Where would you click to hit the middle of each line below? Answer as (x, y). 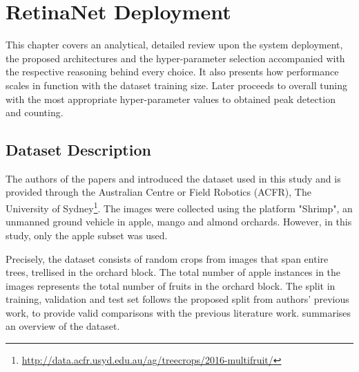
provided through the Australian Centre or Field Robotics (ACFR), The (158, 192)
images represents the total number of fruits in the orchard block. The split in (171, 285)
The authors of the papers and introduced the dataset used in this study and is (173, 178)
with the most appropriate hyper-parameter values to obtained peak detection (171, 99)
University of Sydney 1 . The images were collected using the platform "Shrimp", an (179, 207)
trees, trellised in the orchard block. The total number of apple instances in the (173, 272)
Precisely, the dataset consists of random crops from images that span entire (167, 258)
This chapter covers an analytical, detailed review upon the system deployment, (174, 45)
